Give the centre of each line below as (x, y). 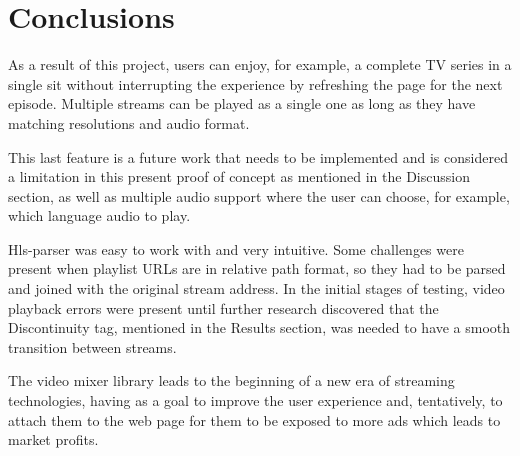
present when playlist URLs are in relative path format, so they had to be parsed (257, 268)
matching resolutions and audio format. (129, 122)
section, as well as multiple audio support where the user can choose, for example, (259, 195)
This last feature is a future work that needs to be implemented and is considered (258, 156)
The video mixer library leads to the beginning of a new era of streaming (231, 380)
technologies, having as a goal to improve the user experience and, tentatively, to (255, 400)
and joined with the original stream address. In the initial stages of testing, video (256, 288)
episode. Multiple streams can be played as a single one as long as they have (242, 103)
